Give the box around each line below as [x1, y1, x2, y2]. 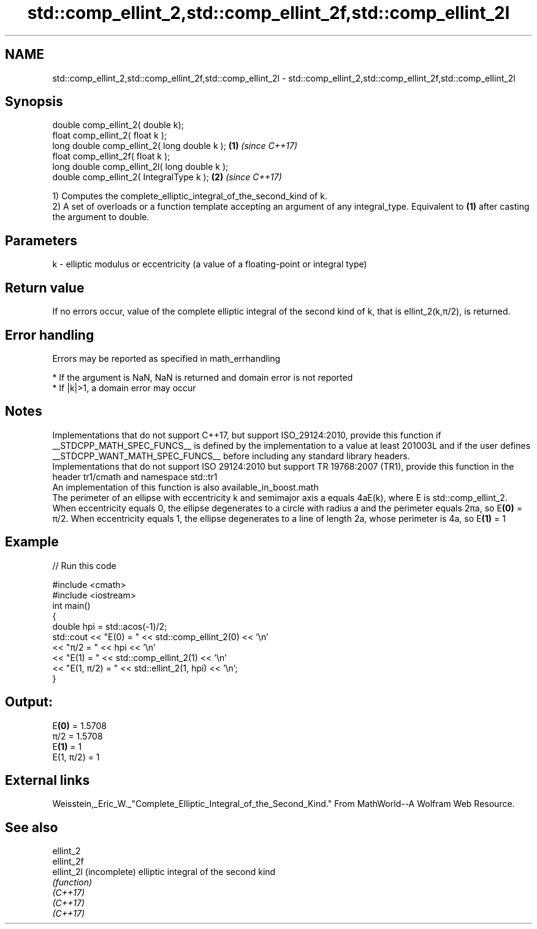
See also [5, 819, 58, 835]
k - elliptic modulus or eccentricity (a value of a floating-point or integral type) [52, 259, 367, 270]
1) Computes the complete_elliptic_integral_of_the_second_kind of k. [52, 191, 327, 202]
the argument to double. [52, 212, 150, 223]
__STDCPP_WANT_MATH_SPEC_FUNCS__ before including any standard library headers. [52, 450, 410, 461]
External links [5, 772, 90, 788]
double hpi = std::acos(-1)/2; [52, 621, 167, 632]
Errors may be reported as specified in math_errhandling [52, 353, 281, 364]
